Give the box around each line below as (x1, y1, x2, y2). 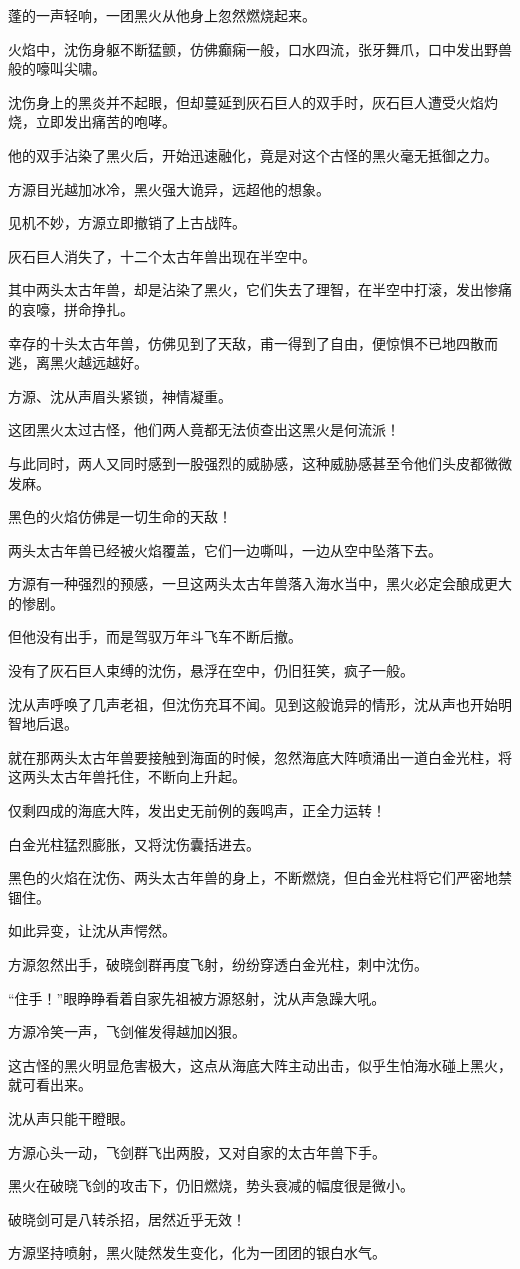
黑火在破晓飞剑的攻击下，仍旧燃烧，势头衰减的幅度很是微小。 (8, 1175, 414, 1196)
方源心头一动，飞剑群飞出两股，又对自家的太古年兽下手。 (8, 1141, 386, 1162)
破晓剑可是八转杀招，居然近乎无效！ (8, 1208, 246, 1229)
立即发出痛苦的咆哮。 (35, 111, 176, 132)
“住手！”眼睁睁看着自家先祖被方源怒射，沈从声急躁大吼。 (8, 987, 386, 1008)
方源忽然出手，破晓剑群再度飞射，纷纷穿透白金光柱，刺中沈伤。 (8, 954, 428, 974)
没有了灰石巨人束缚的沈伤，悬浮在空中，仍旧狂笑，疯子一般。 (8, 660, 414, 681)
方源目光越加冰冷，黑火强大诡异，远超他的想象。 (8, 178, 330, 199)
